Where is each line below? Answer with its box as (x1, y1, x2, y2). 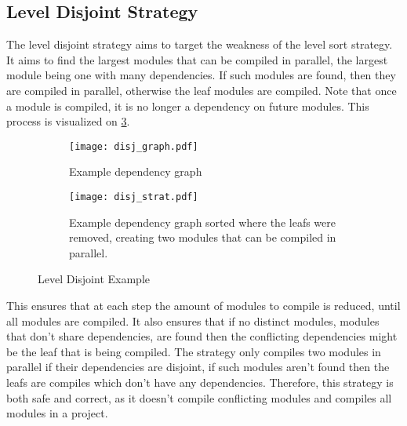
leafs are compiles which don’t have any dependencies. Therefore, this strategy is (6, 374, 394, 391)
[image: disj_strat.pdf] (69, 191, 198, 203)
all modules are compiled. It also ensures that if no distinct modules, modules (6, 312, 380, 329)
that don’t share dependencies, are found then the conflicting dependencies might (6, 328, 398, 344)
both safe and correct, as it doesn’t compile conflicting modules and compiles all (6, 389, 392, 406)
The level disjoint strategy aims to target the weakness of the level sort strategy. (6, 36, 393, 53)
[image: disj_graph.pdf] (69, 140, 198, 152)
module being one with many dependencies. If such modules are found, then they (6, 67, 396, 83)
